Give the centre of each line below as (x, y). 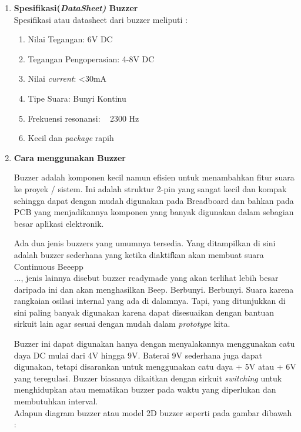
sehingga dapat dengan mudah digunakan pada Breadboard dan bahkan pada (154, 200)
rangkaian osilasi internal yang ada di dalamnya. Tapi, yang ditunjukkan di (150, 301)
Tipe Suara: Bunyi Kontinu (77, 98)
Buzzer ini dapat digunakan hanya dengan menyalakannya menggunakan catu (154, 344)
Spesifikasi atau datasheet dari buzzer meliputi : (101, 19)
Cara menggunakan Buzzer (70, 157)
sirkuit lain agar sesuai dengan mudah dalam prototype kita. (122, 324)
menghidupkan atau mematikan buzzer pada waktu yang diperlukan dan (145, 389)
